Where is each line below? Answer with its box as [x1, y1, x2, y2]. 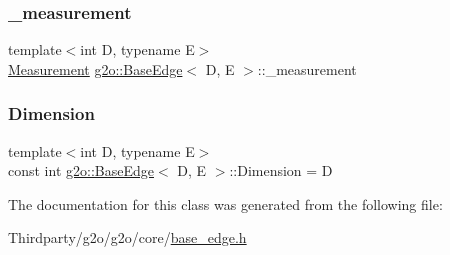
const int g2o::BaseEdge [8, 160, 154, 181]
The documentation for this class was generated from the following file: [8, 193, 443, 214]
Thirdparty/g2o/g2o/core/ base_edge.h [8, 227, 247, 248]
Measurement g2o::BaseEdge [8, 58, 183, 79]
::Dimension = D [229, 160, 333, 181]
